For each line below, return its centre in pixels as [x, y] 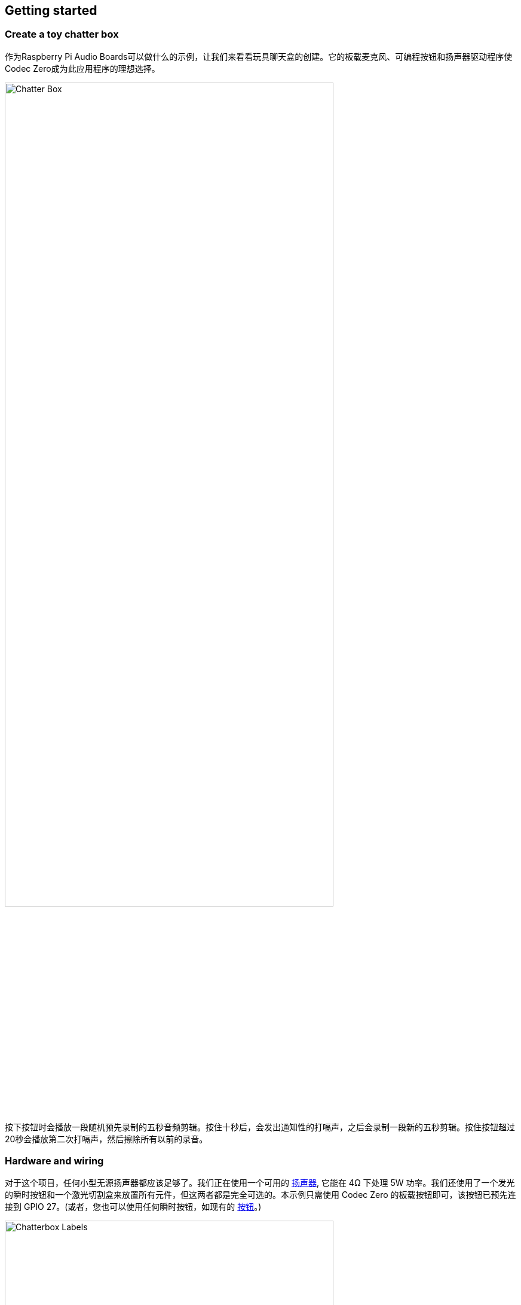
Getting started [51, 10]
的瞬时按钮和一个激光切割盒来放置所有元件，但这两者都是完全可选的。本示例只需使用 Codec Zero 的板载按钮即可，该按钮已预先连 [260, 1195]
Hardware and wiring [54, 1160]
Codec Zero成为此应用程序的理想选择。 [82, 68]
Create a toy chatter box [62, 34]
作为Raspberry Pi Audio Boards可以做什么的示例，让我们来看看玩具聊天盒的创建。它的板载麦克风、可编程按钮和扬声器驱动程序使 [259, 56]
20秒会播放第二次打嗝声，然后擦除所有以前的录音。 [106, 1139]
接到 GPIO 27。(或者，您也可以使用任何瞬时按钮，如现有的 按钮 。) [133, 1207]
